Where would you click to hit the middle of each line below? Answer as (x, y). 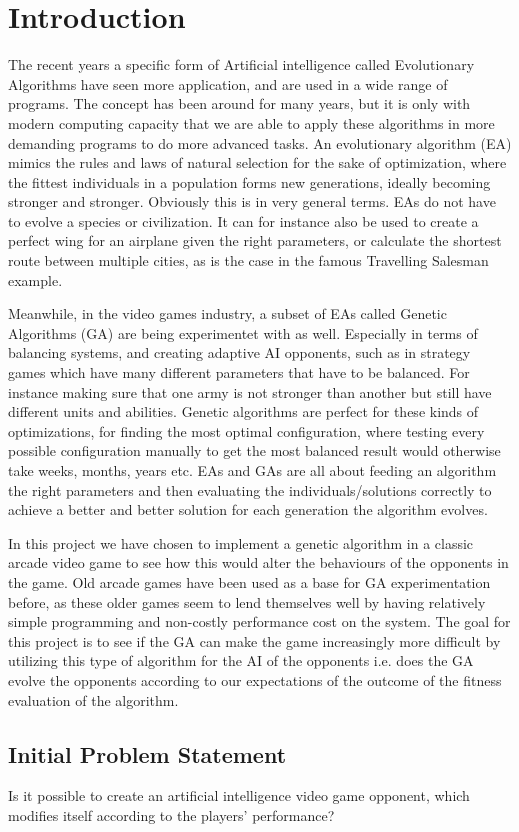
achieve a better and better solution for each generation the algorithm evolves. (248, 509)
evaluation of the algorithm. (93, 699)
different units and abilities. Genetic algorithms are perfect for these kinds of (243, 411)
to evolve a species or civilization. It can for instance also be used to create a (243, 220)
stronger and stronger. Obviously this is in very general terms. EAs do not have (252, 201)
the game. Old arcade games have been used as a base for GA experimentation (249, 581)
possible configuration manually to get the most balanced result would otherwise (254, 450)
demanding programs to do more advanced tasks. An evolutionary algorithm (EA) (260, 142)
